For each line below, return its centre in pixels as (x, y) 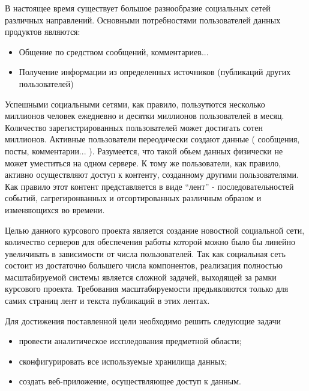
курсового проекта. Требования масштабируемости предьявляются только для (147, 289)
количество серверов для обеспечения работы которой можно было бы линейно (150, 242)
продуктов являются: (43, 32)
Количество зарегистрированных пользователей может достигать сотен (134, 127)
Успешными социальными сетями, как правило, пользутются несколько (135, 104)
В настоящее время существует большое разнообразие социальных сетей (138, 8)
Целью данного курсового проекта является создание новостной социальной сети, (155, 230)
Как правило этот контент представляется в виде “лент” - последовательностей (149, 186)
